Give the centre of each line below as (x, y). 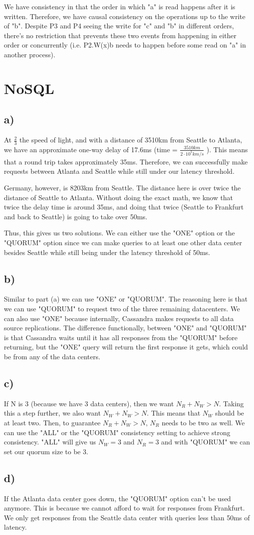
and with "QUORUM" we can (206, 442)
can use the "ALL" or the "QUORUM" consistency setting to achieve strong (117, 432)
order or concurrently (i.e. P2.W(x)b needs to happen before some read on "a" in (125, 45)
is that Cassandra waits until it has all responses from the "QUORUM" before (121, 337)
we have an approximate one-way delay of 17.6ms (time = (91, 149)
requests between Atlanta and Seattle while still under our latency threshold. (119, 171)
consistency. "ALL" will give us (50, 442)
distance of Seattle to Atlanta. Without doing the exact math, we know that (118, 197)
